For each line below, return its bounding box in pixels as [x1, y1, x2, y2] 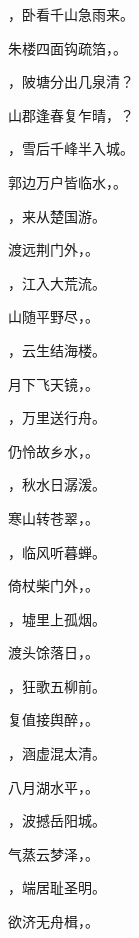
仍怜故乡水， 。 [8, 440, 99, 461]
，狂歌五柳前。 [8, 675, 106, 696]
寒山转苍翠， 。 [8, 507, 99, 528]
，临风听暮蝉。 [8, 541, 106, 562]
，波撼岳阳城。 [8, 810, 106, 831]
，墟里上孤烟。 [8, 608, 106, 629]
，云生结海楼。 [8, 339, 106, 360]
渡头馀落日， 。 [8, 642, 99, 663]
